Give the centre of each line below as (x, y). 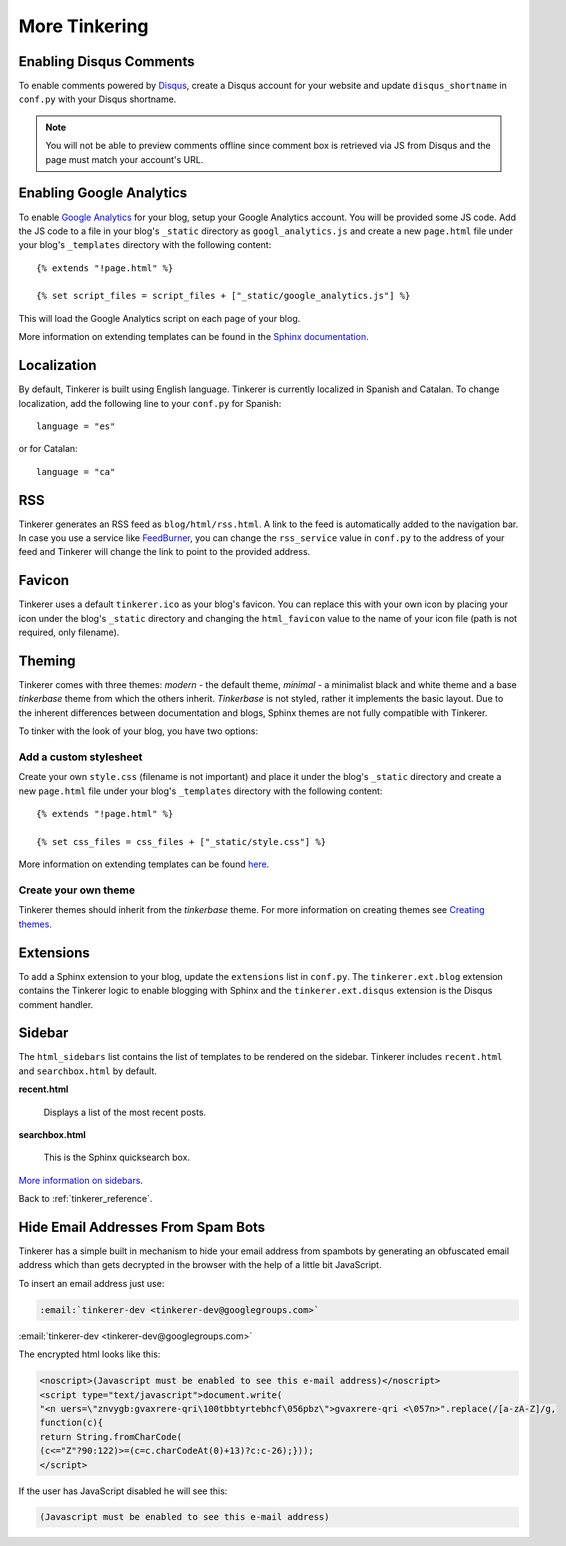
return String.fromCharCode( (111, 1436)
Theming (47, 660)
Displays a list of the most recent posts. (125, 1112)
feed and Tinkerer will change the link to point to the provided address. (164, 552)
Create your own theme (76, 890)
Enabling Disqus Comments (106, 61)
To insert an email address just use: (91, 1283)
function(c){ (71, 1423)
